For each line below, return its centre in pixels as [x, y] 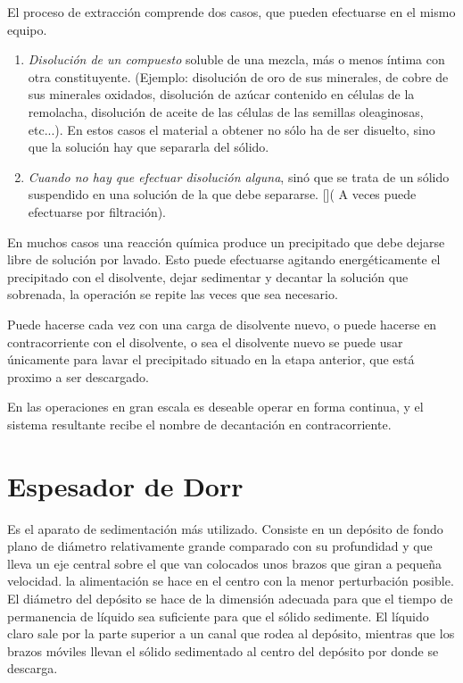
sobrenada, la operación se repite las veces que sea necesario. [173, 294]
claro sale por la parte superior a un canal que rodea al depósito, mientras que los [231, 633]
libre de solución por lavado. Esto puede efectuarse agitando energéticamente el [224, 259]
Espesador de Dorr [125, 485]
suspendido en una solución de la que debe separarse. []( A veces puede [222, 194]
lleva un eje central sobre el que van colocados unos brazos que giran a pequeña [224, 563]
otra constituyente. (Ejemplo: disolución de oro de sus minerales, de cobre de [238, 76]
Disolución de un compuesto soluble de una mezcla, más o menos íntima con [236, 59]
